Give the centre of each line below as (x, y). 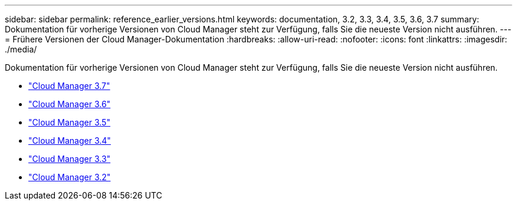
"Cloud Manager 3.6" (70, 104)
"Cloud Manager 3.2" (70, 177)
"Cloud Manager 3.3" (70, 159)
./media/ (21, 49)
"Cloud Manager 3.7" (69, 86)
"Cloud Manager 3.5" (69, 122)
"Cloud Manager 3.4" (70, 140)
